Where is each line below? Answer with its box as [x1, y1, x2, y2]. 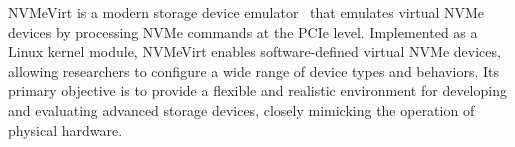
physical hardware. [8, 119, 123, 140]
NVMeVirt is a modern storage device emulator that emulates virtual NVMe [8, 2, 485, 22]
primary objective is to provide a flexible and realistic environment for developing [8, 80, 507, 101]
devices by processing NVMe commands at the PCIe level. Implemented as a [8, 21, 478, 42]
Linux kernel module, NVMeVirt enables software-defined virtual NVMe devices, [8, 41, 501, 62]
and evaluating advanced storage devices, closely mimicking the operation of [8, 99, 475, 120]
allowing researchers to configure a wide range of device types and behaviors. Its [8, 60, 499, 81]
